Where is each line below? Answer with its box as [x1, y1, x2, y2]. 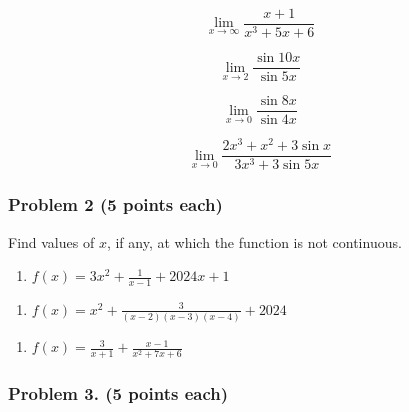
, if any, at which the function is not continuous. [106, 231, 402, 252]
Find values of [8, 231, 95, 252]
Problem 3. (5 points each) [8, 381, 229, 406]
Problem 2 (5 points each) [8, 192, 223, 217]
